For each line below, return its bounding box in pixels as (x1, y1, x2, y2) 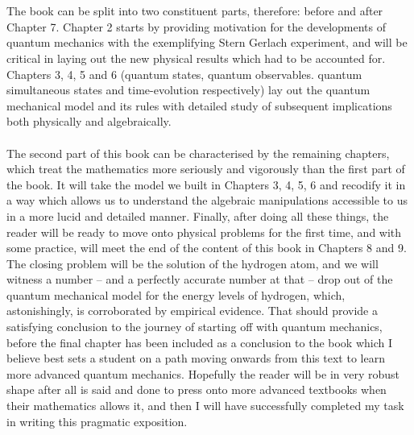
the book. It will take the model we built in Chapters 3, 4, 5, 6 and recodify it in (6, 176, 406, 193)
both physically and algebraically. (6, 113, 172, 130)
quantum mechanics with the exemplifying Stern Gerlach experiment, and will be (6, 34, 408, 51)
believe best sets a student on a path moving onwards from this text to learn (6, 350, 385, 367)
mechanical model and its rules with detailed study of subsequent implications (6, 97, 392, 114)
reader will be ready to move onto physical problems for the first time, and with (6, 223, 402, 240)
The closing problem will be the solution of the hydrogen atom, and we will (6, 255, 379, 271)
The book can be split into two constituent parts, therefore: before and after (6, 2, 383, 19)
